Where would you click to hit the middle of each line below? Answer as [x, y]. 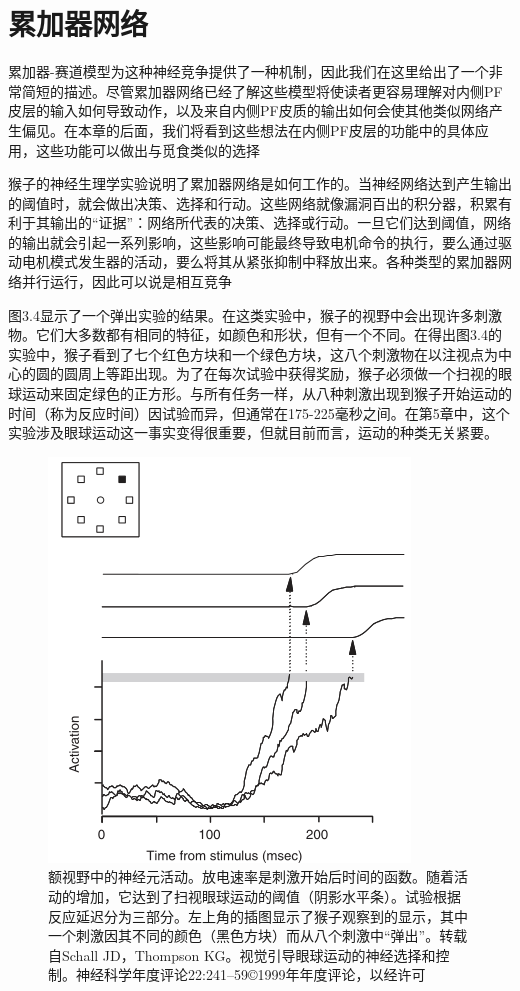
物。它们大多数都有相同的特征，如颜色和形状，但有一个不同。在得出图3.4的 [255, 334]
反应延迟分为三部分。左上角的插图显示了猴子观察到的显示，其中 [258, 915]
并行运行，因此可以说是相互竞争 [126, 281]
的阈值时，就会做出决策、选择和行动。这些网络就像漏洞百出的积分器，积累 [253, 202]
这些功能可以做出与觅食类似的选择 [147, 149]
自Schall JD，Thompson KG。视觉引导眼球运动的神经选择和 [242, 954]
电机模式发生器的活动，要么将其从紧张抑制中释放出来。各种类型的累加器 [259, 261]
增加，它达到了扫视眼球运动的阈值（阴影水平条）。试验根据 [268, 896]
